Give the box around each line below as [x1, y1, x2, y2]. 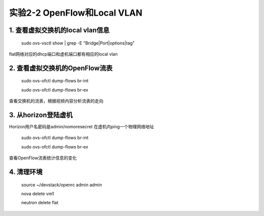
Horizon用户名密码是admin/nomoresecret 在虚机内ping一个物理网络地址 [9, 124, 154, 130]
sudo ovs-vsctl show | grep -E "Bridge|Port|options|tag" [21, 40, 135, 46]
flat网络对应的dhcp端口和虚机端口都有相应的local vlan [9, 51, 118, 57]
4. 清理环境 [9, 168, 43, 176]
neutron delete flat [21, 200, 59, 206]
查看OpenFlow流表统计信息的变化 [9, 155, 77, 161]
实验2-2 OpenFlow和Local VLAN [9, 7, 143, 18]
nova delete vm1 [21, 191, 54, 197]
